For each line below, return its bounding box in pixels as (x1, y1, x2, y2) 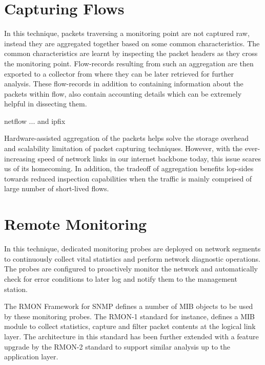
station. (4, 283, 28, 294)
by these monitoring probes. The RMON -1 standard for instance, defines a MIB (4, 311, 255, 321)
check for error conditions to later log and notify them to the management (4, 273, 237, 284)
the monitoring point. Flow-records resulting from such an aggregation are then (4, 58, 254, 68)
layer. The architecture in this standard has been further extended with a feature (4, 331, 259, 341)
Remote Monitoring (4, 213, 147, 234)
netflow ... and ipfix (4, 115, 66, 126)
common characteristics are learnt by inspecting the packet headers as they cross (4, 48, 258, 59)
